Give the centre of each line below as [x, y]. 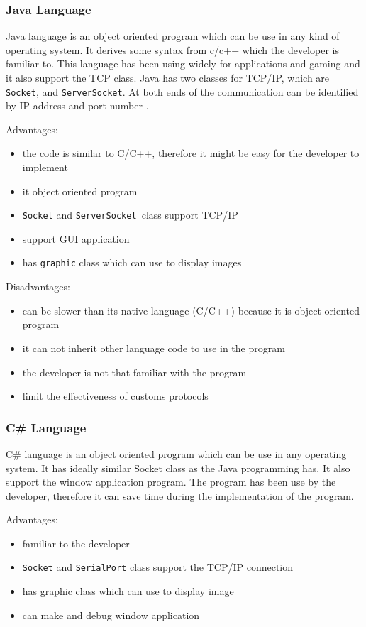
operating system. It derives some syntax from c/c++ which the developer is [172, 49]
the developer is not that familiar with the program [134, 372]
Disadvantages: [38, 287]
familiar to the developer [76, 543]
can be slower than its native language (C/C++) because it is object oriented [191, 310]
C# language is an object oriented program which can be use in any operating [176, 453]
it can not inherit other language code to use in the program [154, 348]
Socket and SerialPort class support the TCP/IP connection [158, 567]
